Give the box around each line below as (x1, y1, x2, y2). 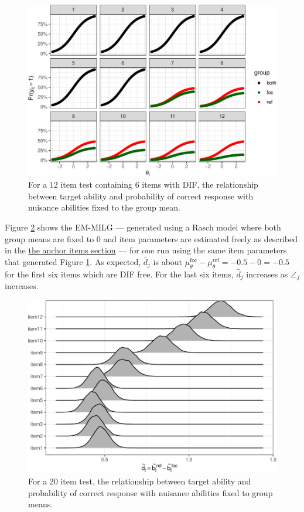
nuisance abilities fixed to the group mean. (28, 201, 180, 213)
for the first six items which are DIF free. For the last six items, (5, 267, 234, 280)
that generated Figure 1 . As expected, (5, 255, 141, 267)
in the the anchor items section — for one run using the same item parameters (5, 244, 287, 256)
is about (153, 255, 183, 267)
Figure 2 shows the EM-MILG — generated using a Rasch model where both (5, 221, 281, 233)
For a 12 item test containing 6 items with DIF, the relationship (28, 178, 258, 191)
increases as (246, 267, 288, 280)
